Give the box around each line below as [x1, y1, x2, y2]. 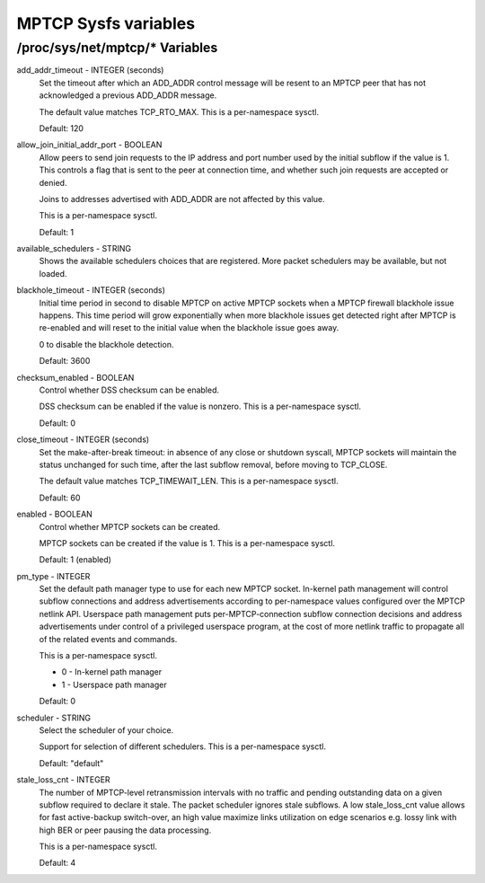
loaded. [39, 268, 67, 278]
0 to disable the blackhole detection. [39, 339, 174, 349]
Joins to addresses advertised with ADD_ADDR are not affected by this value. [39, 193, 325, 204]
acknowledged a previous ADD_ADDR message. [39, 90, 217, 101]
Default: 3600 [39, 356, 91, 366]
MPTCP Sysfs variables [16, 13, 196, 33]
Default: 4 [39, 858, 76, 869]
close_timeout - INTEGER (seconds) [16, 434, 150, 445]
